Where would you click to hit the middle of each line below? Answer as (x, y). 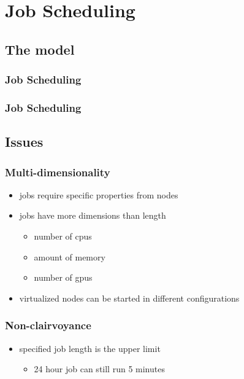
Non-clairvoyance (48, 325)
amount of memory (70, 256)
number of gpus (63, 277)
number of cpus (63, 236)
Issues (24, 142)
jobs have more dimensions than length (93, 215)
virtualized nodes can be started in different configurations (129, 298)
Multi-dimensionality (58, 172)
